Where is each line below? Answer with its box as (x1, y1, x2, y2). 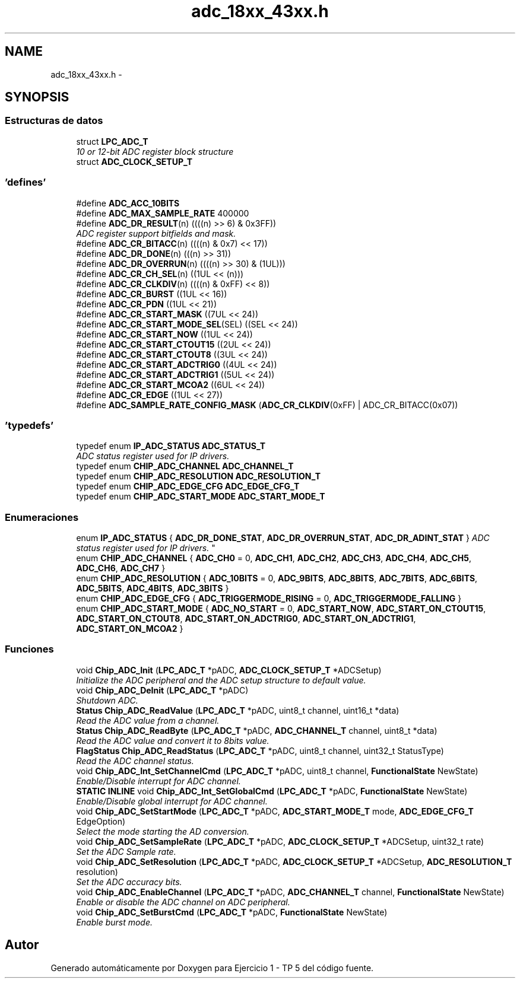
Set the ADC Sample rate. (76, 846, 176, 857)
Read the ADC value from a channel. (76, 715, 220, 726)
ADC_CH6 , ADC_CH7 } (76, 563, 166, 574)
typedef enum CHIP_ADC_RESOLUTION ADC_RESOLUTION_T (76, 471, 321, 482)
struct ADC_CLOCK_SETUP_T (76, 156, 193, 167)
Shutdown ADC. (76, 695, 138, 705)
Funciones (5, 643, 54, 656)
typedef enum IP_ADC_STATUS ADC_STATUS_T (76, 441, 266, 451)
